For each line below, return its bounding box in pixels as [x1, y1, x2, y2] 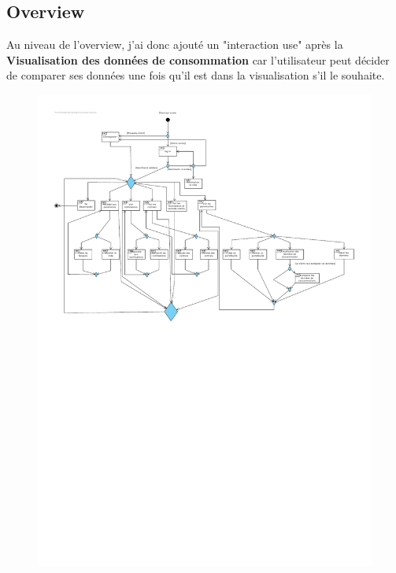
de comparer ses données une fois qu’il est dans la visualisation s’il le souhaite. [6, 67, 385, 83]
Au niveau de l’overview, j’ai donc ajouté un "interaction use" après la [6, 36, 343, 53]
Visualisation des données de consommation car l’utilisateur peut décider [6, 51, 390, 68]
